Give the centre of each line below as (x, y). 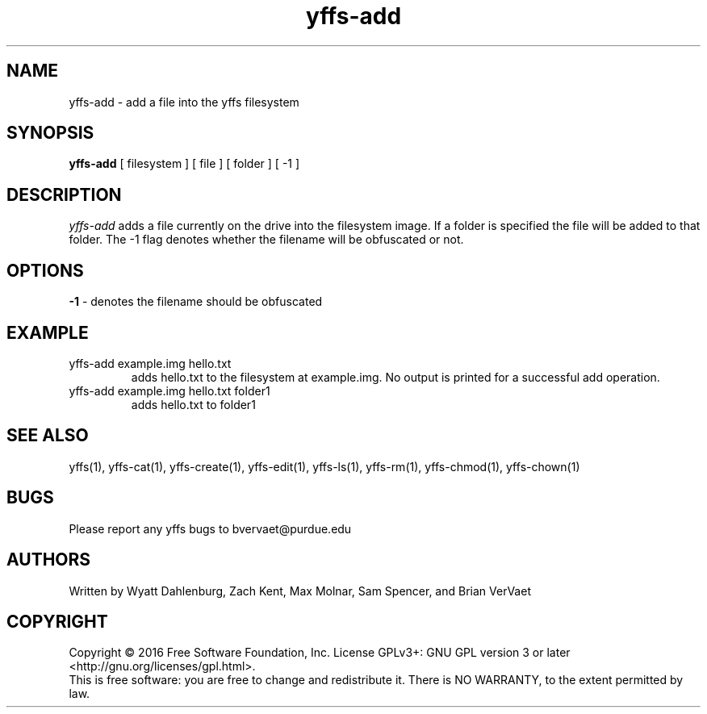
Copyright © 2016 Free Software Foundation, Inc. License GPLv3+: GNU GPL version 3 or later (320, 653)
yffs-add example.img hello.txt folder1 (169, 390)
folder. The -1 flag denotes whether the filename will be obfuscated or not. (266, 240)
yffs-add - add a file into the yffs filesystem (184, 102)
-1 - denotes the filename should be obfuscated (196, 302)
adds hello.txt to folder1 (193, 404)
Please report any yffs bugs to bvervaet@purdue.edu (210, 528)
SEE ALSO (48, 436)
